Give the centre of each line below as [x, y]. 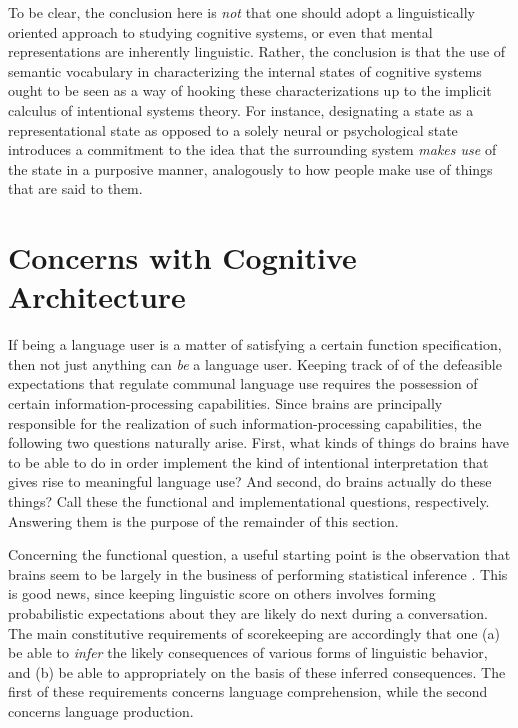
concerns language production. [101, 710]
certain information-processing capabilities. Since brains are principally [225, 403]
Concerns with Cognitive [182, 257]
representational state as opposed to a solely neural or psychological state [233, 129]
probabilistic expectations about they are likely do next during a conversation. [248, 612]
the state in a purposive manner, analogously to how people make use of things [250, 168]
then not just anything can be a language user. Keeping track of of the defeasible [255, 363]
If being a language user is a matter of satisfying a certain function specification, [255, 344]
